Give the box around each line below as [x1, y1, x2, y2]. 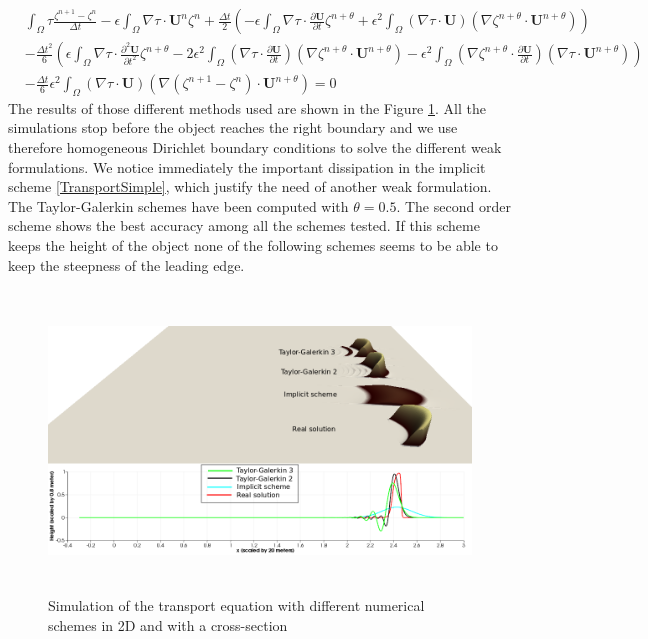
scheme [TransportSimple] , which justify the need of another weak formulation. [8, 176, 492, 197]
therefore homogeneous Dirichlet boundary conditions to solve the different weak [8, 137, 502, 158]
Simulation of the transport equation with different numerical [48, 595, 425, 616]
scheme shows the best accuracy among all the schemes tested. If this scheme [8, 215, 480, 236]
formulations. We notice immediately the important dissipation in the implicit [8, 156, 486, 177]
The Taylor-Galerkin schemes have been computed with [8, 195, 349, 216]
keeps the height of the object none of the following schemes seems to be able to [8, 235, 498, 256]
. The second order [396, 195, 511, 216]
